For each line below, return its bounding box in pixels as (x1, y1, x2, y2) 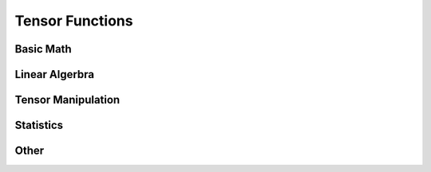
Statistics (14, 119, 64, 132)
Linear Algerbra (14, 68, 95, 81)
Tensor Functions (14, 12, 133, 29)
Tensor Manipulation (14, 93, 121, 107)
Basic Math (14, 42, 72, 56)
